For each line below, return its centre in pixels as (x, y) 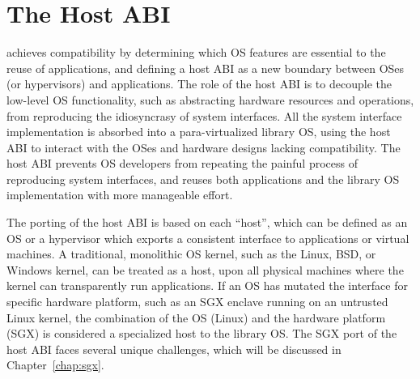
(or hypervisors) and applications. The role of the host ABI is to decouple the (199, 84)
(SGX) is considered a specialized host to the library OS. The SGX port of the (202, 333)
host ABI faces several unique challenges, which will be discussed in (174, 349)
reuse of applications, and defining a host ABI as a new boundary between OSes (206, 68)
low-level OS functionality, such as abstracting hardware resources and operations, (210, 99)
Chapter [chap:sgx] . (55, 365)
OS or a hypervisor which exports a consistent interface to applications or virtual (208, 238)
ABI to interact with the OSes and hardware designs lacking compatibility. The (204, 147)
